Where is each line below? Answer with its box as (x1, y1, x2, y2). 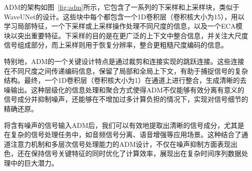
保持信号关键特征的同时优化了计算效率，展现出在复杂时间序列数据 (31, 148, 241, 158)
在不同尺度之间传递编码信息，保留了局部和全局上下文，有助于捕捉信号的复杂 (4, 65, 248, 76)
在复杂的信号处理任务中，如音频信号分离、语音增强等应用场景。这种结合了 (4, 129, 241, 140)
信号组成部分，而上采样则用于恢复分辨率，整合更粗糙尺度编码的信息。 (4, 40, 228, 50)
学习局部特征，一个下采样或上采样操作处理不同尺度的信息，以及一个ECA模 (4, 21, 243, 31)
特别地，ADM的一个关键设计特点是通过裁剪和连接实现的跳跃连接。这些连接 (4, 56, 245, 66)
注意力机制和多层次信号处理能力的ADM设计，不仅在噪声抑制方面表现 (10, 139, 231, 149)
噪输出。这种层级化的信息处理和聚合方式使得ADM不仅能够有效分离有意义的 (4, 84, 245, 94)
